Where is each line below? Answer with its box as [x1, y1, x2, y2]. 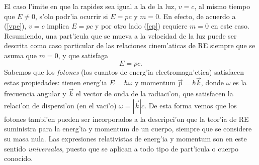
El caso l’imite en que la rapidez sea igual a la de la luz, [4, 1, 177, 11]
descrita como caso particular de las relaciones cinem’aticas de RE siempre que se [4, 40, 255, 51]
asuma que [4, 50, 37, 60]
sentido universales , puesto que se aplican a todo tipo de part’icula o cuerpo [4, 143, 239, 153]
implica [47, 21, 69, 31]
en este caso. [211, 21, 249, 31]
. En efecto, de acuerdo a [159, 11, 236, 21]
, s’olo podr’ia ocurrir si [35, 11, 108, 21]
